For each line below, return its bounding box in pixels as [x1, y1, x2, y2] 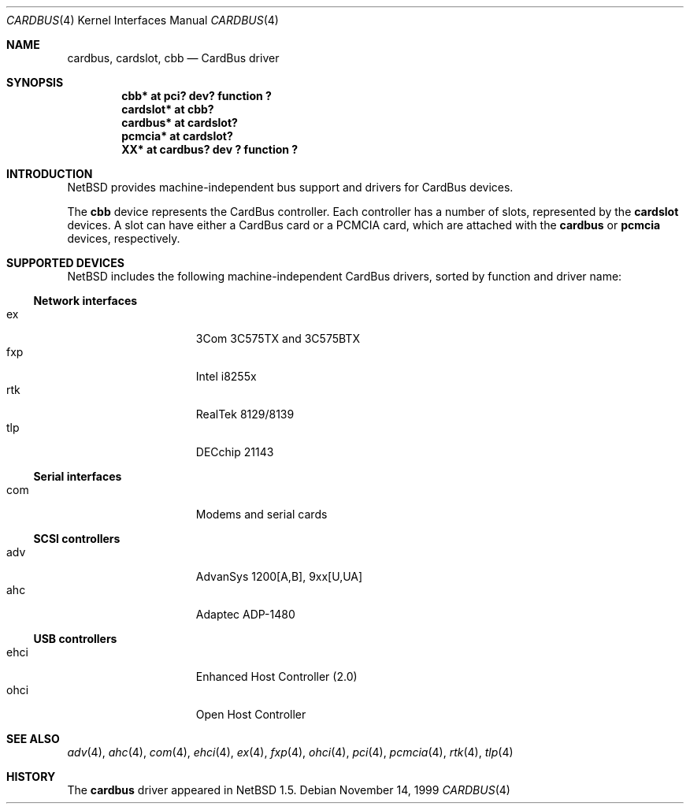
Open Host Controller [195, 708, 306, 721]
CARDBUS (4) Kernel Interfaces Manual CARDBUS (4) [6, 13, 279, 27]
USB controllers [33, 632, 117, 645]
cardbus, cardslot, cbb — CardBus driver [67, 51, 280, 65]
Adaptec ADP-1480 [195, 607, 295, 621]
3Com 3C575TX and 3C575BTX [195, 332, 360, 345]
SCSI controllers [33, 532, 121, 545]
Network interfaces [33, 294, 138, 307]
